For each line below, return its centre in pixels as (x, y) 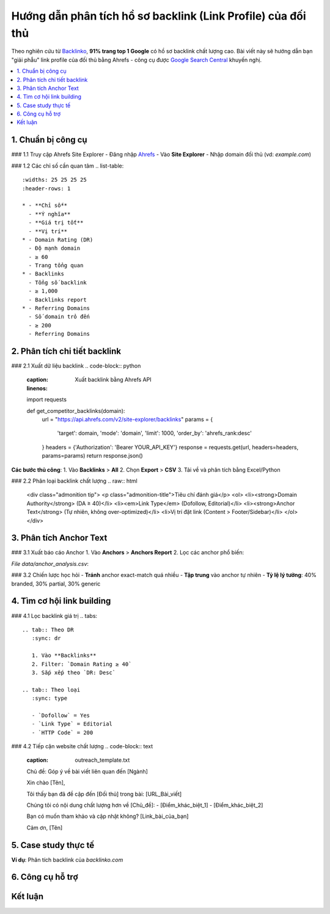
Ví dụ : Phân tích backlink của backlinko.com (67, 860)
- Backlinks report (57, 299)
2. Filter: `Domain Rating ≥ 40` (82, 664)
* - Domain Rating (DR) (58, 240)
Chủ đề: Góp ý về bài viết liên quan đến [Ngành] (87, 771)
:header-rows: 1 (46, 188)
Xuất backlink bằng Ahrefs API (113, 380)
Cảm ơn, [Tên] (45, 827)
